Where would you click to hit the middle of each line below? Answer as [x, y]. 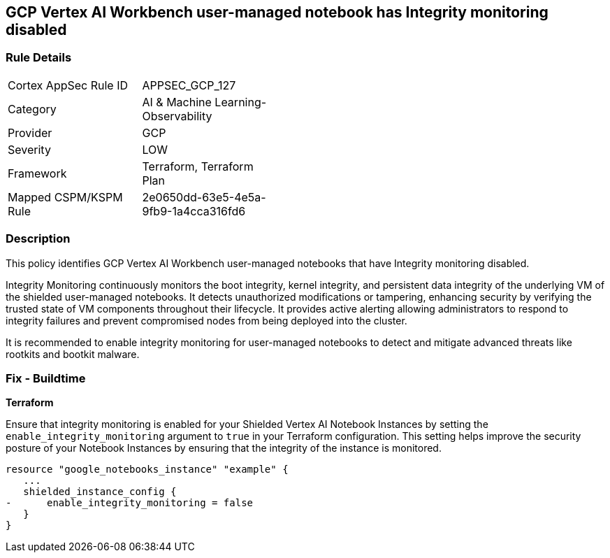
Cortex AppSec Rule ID [68, 85]
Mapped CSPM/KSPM [65, 197]
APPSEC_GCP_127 [189, 85]
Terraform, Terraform [198, 166]
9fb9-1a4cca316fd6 [194, 211]
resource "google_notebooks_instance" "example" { [147, 470]
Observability [177, 116]
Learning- [241, 102]
